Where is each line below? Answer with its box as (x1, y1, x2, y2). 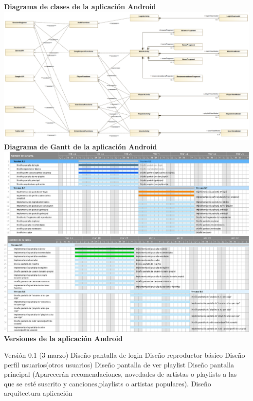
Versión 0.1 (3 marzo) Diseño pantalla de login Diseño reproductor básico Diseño (4, 350, 245, 360)
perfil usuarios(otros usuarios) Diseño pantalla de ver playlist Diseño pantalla (4, 359, 234, 369)
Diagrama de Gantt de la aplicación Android (4, 142, 157, 152)
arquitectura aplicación (4, 388, 72, 398)
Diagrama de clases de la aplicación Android (4, 1, 156, 11)
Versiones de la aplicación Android (4, 333, 123, 344)
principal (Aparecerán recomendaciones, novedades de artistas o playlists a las (4, 369, 237, 379)
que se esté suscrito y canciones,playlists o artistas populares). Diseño (4, 378, 211, 388)
